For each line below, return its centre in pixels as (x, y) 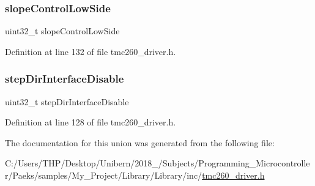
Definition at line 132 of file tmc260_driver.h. (91, 51)
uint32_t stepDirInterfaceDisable (67, 101)
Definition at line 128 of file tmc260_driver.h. (91, 122)
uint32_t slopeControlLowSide (62, 31)
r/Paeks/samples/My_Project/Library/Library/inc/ (104, 175)
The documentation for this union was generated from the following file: (140, 142)
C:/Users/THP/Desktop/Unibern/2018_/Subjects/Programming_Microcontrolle (157, 163)
